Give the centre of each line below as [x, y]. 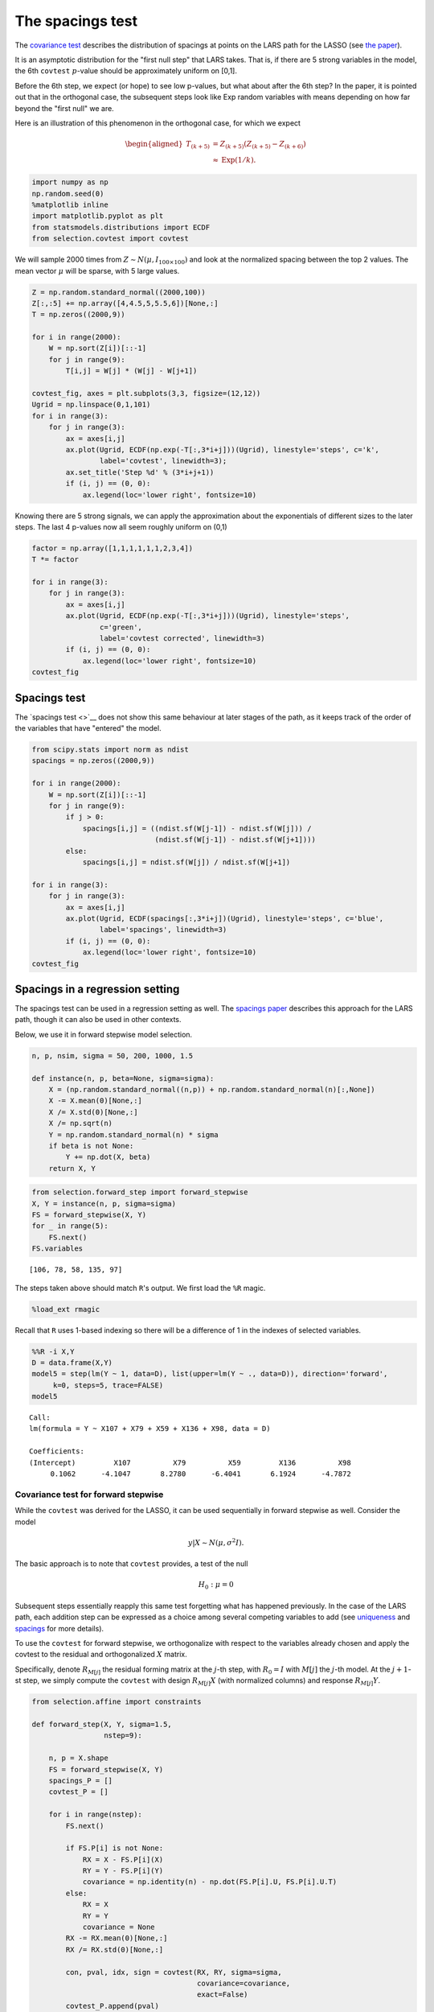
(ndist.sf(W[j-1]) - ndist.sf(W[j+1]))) [235, 840]
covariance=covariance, [244, 1983]
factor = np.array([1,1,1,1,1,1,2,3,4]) [112, 548]
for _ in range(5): [70, 1226]
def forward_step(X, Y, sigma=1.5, [102, 1724]
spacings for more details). [59, 1628]
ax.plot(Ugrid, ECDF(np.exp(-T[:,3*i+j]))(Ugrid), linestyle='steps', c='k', [222, 449]
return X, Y [72, 1168]
